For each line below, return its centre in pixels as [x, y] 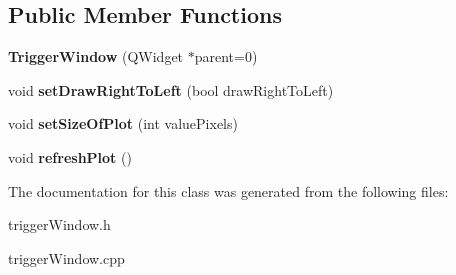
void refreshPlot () [70, 156]
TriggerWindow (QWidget [96, 56]
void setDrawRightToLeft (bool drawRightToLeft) [171, 89]
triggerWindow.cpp [66, 257]
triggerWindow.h [59, 224]
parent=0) [226, 56]
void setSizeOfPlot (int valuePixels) [123, 123]
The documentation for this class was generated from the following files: [228, 190]
